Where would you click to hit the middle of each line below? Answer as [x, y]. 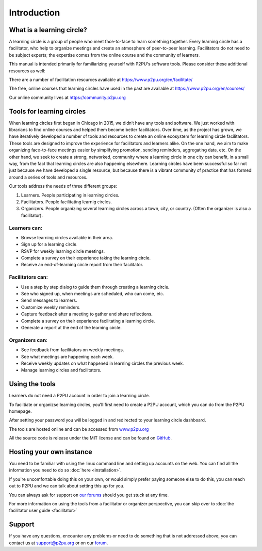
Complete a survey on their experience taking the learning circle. [86, 258]
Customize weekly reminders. [51, 307]
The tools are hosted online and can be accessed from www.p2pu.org [79, 429]
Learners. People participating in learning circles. [70, 195]
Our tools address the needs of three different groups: [63, 186]
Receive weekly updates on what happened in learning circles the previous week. [103, 363]
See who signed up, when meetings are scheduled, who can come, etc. [93, 294]
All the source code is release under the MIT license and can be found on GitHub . [90, 438]
